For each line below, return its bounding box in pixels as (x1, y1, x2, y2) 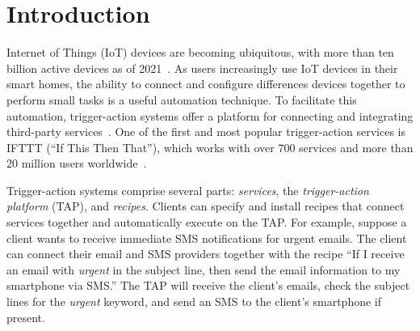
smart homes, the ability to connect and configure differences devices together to (6, 75, 405, 92)
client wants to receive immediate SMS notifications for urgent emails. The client (6, 229, 407, 246)
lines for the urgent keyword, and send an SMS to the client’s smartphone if (6, 293, 381, 310)
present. (6, 308, 45, 325)
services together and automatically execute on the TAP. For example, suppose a (6, 214, 407, 231)
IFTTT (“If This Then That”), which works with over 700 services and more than (6, 138, 414, 155)
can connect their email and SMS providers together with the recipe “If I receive (6, 245, 405, 262)
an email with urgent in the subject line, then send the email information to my (6, 261, 401, 278)
